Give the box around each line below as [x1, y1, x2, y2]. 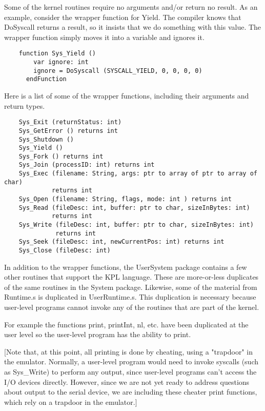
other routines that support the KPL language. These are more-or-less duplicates [4, 271, 259, 282]
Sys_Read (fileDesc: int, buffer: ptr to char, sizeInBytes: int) [18, 204, 250, 211]
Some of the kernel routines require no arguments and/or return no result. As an [4, 2, 258, 12]
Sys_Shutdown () [18, 135, 74, 143]
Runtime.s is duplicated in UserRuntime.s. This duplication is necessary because [4, 291, 256, 302]
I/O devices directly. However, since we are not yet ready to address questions [4, 376, 250, 387]
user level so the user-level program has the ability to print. [4, 329, 191, 340]
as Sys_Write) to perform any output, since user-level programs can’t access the [4, 366, 257, 377]
